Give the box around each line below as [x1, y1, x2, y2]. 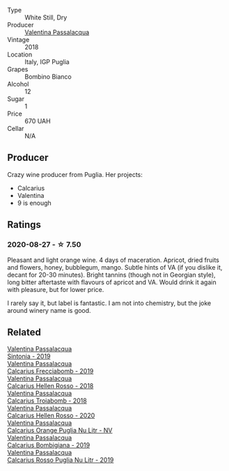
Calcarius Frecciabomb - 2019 [7, 367, 94, 376]
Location [7, 50, 33, 59]
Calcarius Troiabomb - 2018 [7, 396, 87, 405]
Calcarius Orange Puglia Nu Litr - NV [7, 426, 113, 435]
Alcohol [7, 80, 29, 88]
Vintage [7, 36, 30, 44]
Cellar [7, 125, 24, 132]
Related [7, 326, 42, 338]
